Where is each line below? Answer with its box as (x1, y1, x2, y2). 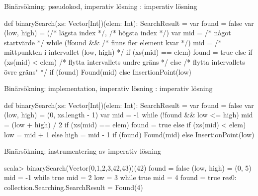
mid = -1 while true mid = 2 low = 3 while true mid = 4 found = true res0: (4, 172, 237, 183)
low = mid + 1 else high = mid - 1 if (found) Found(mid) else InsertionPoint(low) (4, 129, 255, 139)
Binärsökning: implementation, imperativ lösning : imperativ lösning (4, 83, 213, 94)
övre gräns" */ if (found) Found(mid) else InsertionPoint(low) (4, 66, 192, 77)
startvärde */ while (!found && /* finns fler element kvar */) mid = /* (4, 37, 222, 47)
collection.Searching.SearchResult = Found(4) (4, 182, 143, 192)
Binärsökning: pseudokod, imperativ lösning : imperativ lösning (4, 1, 197, 11)
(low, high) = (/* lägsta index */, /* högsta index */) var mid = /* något (4, 27, 231, 38)
